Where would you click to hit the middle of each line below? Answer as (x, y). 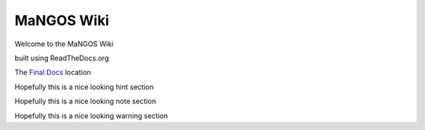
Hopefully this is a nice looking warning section (91, 116)
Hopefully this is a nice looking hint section (84, 87)
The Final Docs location (53, 72)
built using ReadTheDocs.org (62, 58)
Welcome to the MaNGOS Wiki (64, 44)
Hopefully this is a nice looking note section (85, 101)
